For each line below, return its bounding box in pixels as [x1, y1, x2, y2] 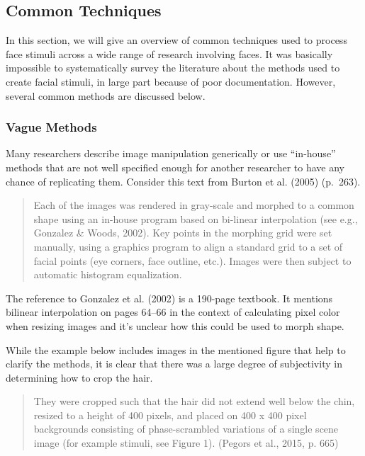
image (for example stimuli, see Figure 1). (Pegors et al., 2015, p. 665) [33, 435, 339, 450]
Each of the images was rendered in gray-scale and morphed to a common [33, 198, 354, 212]
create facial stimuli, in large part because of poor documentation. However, [6, 74, 336, 89]
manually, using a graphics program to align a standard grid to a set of [33, 239, 343, 253]
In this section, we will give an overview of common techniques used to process [6, 33, 347, 47]
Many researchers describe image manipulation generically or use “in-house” [6, 146, 336, 161]
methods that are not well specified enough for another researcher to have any [6, 159, 345, 174]
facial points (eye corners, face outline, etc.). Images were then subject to [33, 253, 352, 268]
